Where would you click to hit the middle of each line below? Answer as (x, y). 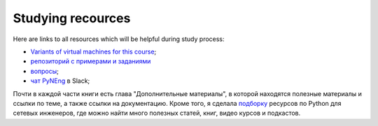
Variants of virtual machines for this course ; (93, 52)
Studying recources (72, 18)
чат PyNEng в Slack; (60, 81)
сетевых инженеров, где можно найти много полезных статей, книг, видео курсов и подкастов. (157, 113)
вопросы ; (45, 71)
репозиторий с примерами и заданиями (91, 61)
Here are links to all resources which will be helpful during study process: (119, 39)
